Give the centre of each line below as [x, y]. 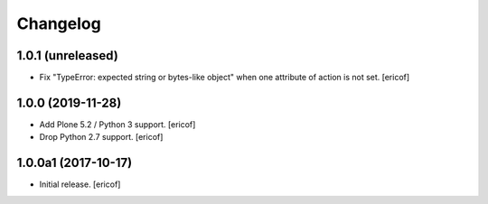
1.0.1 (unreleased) [68, 56]
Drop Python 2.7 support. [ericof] [101, 137]
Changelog [59, 23]
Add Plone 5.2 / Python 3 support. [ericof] [117, 124]
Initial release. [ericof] [80, 184]
